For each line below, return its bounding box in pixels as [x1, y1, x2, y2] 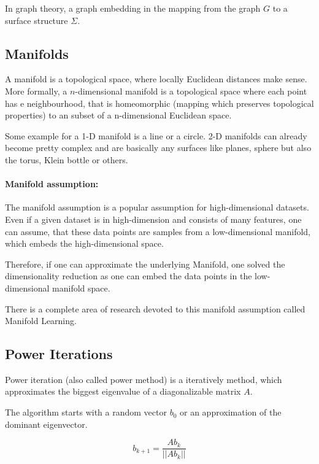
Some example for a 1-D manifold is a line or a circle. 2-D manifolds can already [5, 129, 307, 142]
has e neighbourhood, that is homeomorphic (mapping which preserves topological [5, 96, 314, 109]
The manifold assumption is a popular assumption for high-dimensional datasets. [5, 201, 309, 214]
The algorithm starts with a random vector [5, 406, 167, 419]
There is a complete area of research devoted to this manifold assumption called [5, 302, 306, 315]
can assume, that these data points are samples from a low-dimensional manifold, [5, 225, 310, 238]
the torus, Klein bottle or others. [5, 153, 128, 166]
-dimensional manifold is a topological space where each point [75, 84, 307, 97]
